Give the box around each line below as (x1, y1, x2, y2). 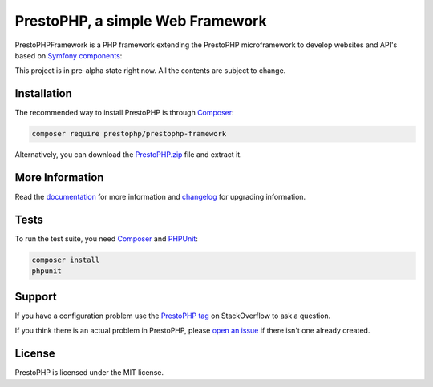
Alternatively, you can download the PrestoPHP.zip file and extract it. (14, 150, 242, 159)
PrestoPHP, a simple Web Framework (14, 12, 268, 30)
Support (14, 289, 57, 304)
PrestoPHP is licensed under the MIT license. (14, 368, 164, 377)
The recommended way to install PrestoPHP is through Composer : (14, 108, 234, 118)
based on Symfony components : (14, 50, 123, 60)
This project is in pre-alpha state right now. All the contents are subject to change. (14, 66, 286, 75)
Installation (14, 87, 72, 100)
